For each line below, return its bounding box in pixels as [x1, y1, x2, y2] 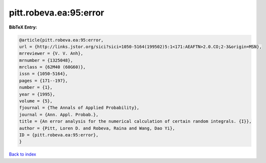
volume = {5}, [19, 98, 53, 104]
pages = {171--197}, [19, 78, 68, 83]
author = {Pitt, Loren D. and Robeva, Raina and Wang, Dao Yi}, [19, 125, 175, 131]
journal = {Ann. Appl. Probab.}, [19, 112, 99, 117]
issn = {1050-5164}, [19, 71, 68, 77]
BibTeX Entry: [9, 24, 37, 30]
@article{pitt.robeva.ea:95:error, [19, 37, 104, 43]
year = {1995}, [19, 91, 55, 97]
